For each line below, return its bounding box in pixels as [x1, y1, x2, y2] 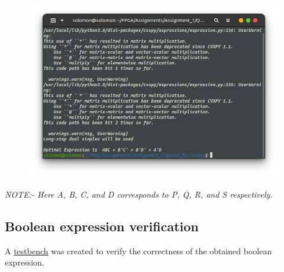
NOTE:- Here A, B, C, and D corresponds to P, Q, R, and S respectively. [5, 188, 273, 200]
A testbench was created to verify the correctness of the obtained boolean [5, 244, 272, 257]
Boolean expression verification [5, 217, 199, 235]
